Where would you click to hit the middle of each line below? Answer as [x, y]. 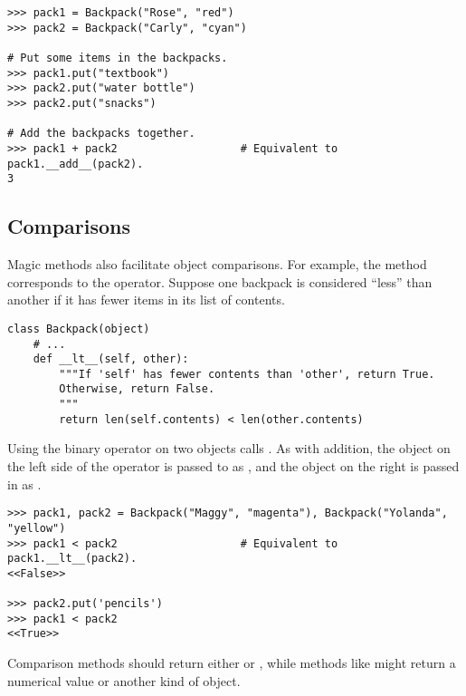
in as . [24, 483]
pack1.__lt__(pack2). [72, 559]
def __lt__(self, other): [111, 359]
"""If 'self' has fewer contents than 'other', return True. [247, 374]
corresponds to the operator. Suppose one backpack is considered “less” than [220, 281]
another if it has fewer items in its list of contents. [146, 300]
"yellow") [37, 528]
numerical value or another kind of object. [124, 680]
